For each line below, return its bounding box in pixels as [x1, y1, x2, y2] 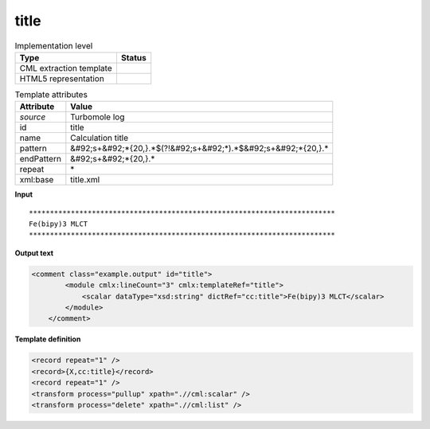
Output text [14, 248, 54, 258]
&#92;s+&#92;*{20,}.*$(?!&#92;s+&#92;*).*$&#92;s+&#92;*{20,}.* [70, 143, 329, 154]
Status [120, 52, 147, 63]
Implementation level [14, 40, 93, 51]
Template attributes [14, 89, 88, 100]
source [19, 111, 46, 123]
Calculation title [70, 132, 129, 143]
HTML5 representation [19, 72, 105, 84]
